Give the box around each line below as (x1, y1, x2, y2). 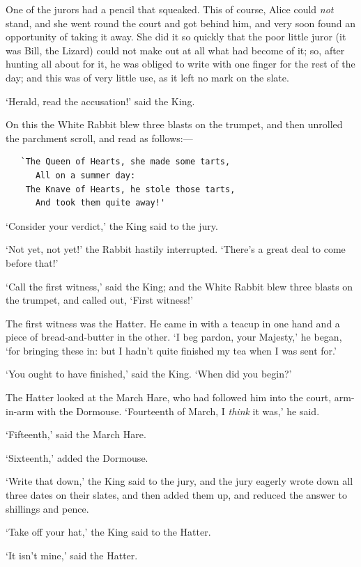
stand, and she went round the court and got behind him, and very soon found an (6, 15, 356, 30)
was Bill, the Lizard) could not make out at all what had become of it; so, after (6, 42, 345, 57)
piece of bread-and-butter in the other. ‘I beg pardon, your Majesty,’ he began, (6, 329, 342, 344)
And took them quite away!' (35, 198, 166, 208)
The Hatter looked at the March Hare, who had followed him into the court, (6, 390, 332, 405)
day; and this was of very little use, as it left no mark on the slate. (6, 70, 289, 84)
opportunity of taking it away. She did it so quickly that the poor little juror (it (6, 29, 346, 44)
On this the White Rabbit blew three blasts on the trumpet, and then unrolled (6, 117, 343, 132)
